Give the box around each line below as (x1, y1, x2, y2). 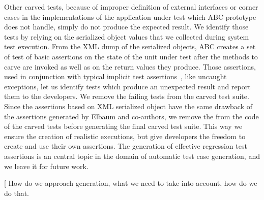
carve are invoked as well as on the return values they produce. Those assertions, (4, 61, 256, 72)
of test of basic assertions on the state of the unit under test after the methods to (4, 51, 258, 61)
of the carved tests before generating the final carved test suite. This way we (4, 121, 243, 131)
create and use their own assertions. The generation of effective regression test (4, 141, 247, 151)
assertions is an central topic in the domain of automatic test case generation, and (4, 150, 260, 161)
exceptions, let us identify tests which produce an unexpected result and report (4, 81, 251, 91)
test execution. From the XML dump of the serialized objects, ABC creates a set (4, 41, 256, 52)
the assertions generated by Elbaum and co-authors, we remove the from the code (4, 111, 259, 121)
